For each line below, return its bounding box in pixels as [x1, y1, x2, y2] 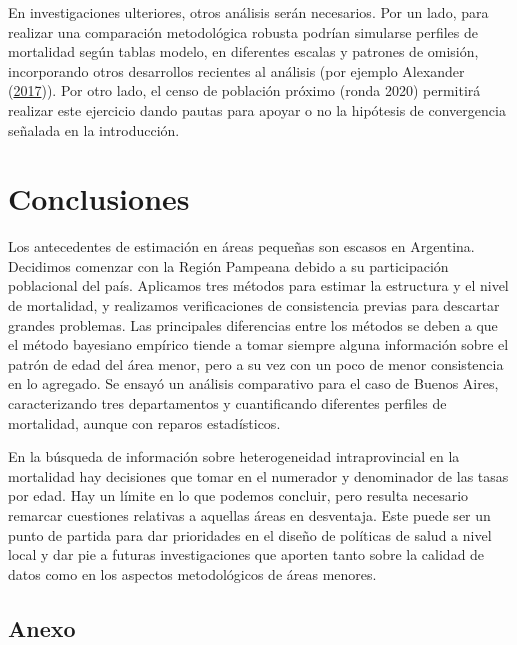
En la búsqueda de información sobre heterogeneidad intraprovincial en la [8, 446, 460, 467]
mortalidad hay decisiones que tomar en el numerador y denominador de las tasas [8, 465, 509, 486]
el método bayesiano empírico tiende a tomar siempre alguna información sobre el [8, 334, 509, 355]
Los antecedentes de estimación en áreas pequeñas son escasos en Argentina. [8, 236, 475, 257]
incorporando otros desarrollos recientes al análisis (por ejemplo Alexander [8, 60, 465, 81]
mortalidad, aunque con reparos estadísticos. [8, 412, 281, 433]
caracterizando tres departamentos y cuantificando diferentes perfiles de [8, 393, 447, 414]
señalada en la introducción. [8, 119, 180, 140]
